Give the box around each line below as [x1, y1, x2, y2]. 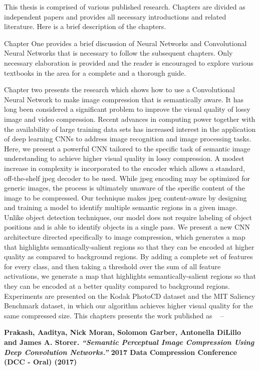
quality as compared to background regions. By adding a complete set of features [4, 251, 253, 262]
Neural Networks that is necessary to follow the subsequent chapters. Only [4, 48, 233, 58]
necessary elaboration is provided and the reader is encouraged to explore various [4, 57, 253, 68]
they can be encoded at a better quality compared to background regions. [4, 281, 230, 291]
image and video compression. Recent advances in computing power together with [4, 113, 255, 124]
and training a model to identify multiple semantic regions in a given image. [4, 202, 238, 213]
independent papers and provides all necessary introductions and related [4, 11, 226, 22]
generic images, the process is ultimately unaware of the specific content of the [4, 182, 245, 193]
